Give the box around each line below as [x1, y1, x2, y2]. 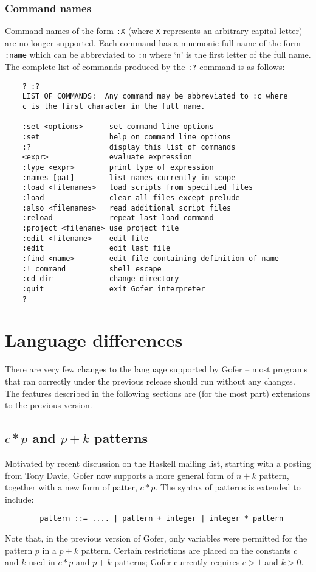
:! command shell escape [22, 264, 162, 273]
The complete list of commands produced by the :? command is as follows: [5, 60, 285, 73]
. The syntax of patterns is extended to [155, 481, 301, 494]
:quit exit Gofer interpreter [22, 284, 205, 293]
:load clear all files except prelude [22, 194, 240, 202]
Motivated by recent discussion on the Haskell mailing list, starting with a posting [5, 456, 311, 469]
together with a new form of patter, [5, 481, 137, 494]
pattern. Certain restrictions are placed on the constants [81, 543, 291, 556]
